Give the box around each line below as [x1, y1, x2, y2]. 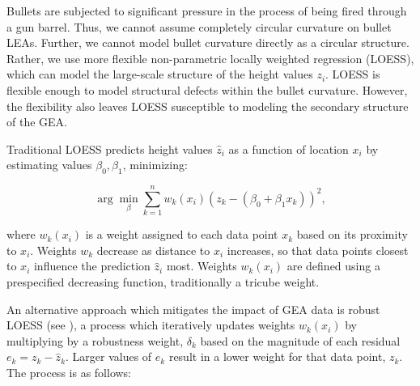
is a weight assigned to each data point [85, 226, 278, 243]
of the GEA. [6, 113, 67, 130]
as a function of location [228, 140, 349, 157]
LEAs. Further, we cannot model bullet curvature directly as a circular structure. [6, 34, 409, 51]
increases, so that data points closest [227, 241, 409, 258]
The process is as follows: [6, 364, 131, 381]
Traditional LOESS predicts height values [6, 140, 213, 157]
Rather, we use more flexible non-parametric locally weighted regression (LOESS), [6, 49, 414, 66]
